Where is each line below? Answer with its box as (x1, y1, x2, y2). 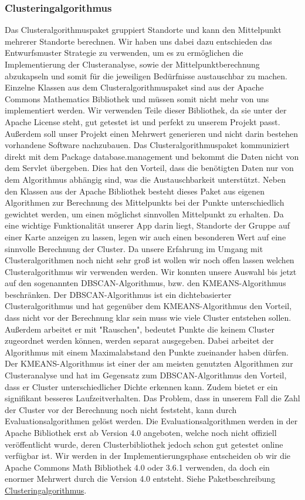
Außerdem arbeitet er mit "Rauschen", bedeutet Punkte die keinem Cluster (5, 323, 274, 335)
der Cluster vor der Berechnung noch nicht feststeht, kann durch (5, 403, 237, 415)
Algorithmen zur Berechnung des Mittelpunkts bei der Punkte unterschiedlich (5, 196, 284, 209)
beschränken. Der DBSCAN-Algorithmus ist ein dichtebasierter (5, 288, 232, 300)
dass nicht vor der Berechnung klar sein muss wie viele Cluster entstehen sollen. (5, 311, 292, 324)
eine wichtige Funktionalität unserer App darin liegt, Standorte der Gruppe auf (5, 219, 290, 231)
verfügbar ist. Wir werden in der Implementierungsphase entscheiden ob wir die (5, 449, 291, 462)
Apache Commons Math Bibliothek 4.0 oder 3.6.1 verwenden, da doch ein (5, 461, 270, 473)
